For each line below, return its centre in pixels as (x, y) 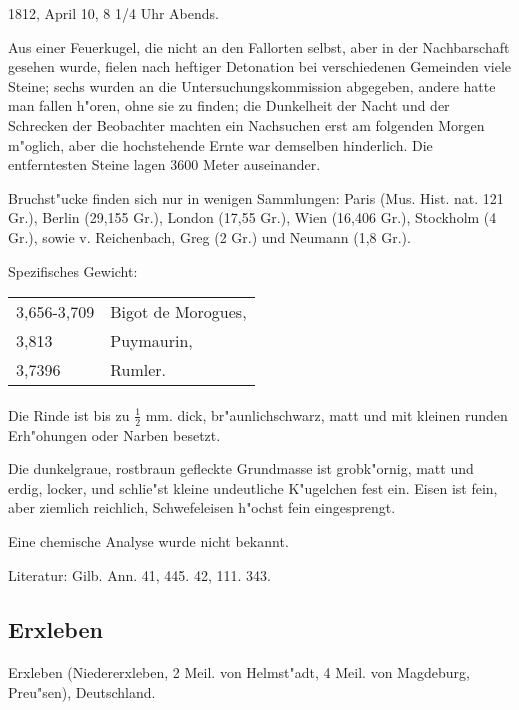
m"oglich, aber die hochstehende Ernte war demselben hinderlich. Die (220, 144)
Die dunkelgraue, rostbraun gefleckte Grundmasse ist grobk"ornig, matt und (241, 468)
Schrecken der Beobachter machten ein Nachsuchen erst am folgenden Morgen (246, 124)
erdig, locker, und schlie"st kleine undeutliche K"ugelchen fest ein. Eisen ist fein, (253, 487)
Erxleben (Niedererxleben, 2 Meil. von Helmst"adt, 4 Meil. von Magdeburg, (239, 672)
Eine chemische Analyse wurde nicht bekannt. (148, 540)
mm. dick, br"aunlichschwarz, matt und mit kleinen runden (326, 414)
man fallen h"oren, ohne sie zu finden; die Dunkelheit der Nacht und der (229, 105)
